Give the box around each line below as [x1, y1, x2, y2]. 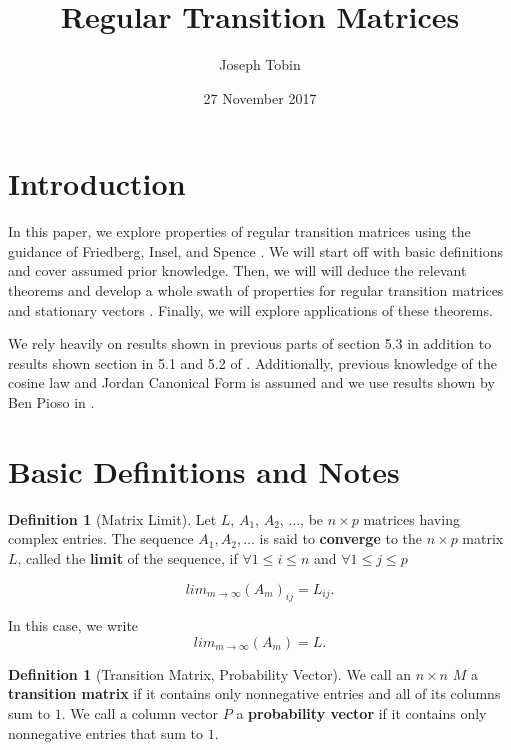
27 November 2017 [203, 87, 317, 108]
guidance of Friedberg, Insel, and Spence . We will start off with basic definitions [8, 240, 503, 261]
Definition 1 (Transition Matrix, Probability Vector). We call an [8, 663, 411, 684]
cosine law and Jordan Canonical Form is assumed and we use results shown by [8, 372, 495, 393]
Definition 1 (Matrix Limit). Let [8, 508, 217, 529]
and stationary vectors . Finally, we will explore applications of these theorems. [8, 299, 493, 320]
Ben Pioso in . [8, 392, 95, 412]
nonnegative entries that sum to [8, 722, 204, 743]
